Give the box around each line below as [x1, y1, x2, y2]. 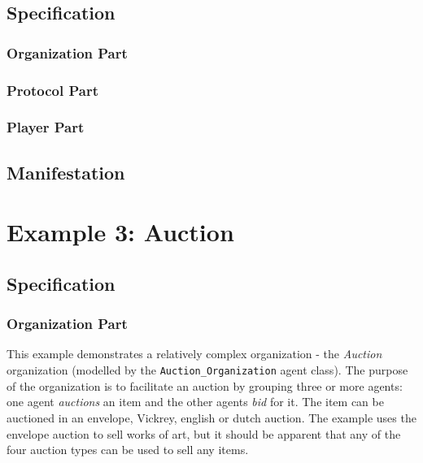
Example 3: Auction [7, 215, 234, 249]
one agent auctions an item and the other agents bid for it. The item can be [7, 393, 384, 410]
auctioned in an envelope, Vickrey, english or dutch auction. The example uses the [7, 409, 416, 426]
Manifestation [7, 159, 125, 184]
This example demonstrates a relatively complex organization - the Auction [7, 345, 382, 362]
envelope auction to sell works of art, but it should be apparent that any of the [7, 425, 401, 442]
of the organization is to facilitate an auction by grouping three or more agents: [7, 377, 403, 394]
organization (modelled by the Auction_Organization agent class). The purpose [7, 361, 408, 379]
